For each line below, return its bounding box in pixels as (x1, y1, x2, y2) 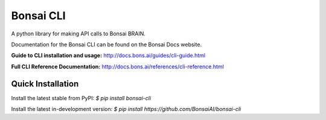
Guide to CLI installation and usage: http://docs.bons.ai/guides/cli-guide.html (11, 52, 205, 59)
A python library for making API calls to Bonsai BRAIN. (11, 30, 146, 37)
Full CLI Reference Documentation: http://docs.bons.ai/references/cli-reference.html (11, 63, 225, 70)
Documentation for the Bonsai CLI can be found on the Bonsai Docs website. (11, 41, 202, 48)
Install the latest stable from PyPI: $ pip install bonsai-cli (11, 94, 151, 101)
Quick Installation (11, 79, 79, 89)
